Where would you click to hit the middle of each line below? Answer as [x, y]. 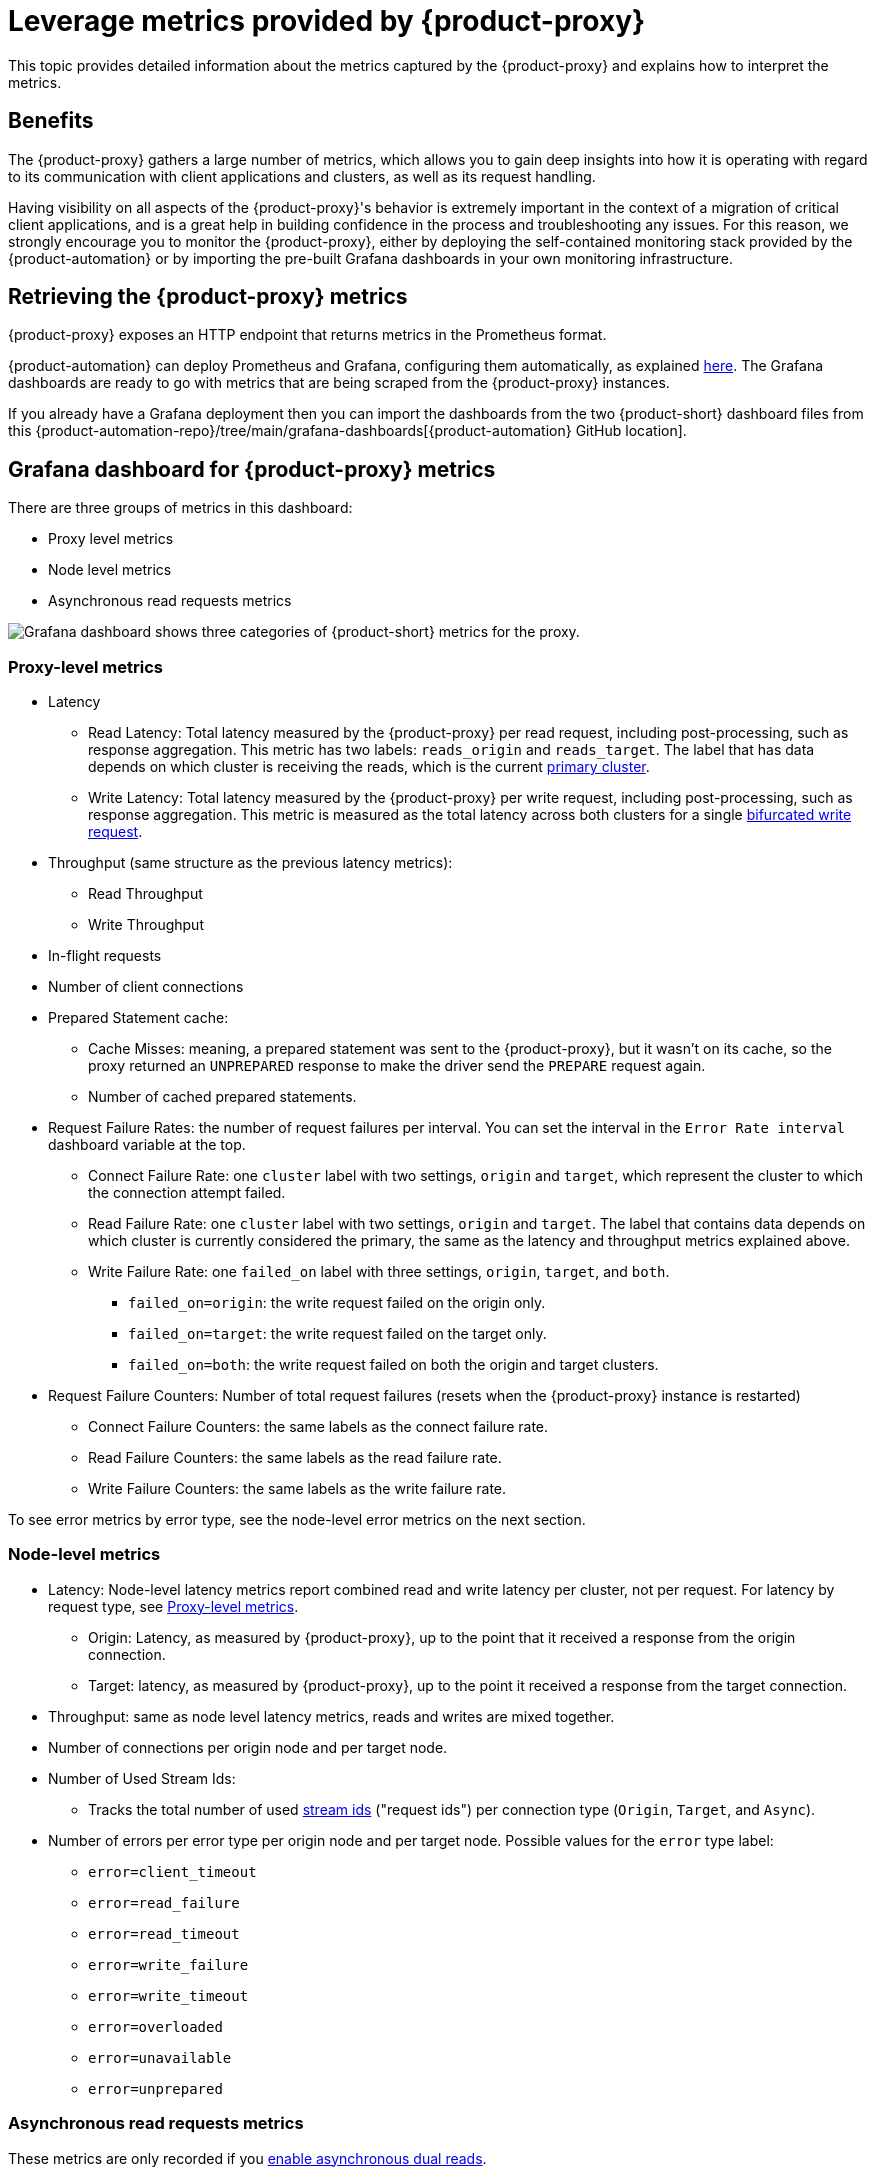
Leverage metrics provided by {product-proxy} [327, 21]
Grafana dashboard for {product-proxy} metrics [252, 469]
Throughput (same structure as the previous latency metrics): [250, 863]
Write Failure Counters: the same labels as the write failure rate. [297, 1489]
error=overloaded [155, 2026]
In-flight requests [105, 956]
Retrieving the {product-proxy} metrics [208, 297]
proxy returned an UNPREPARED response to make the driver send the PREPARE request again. [397, 1066]
